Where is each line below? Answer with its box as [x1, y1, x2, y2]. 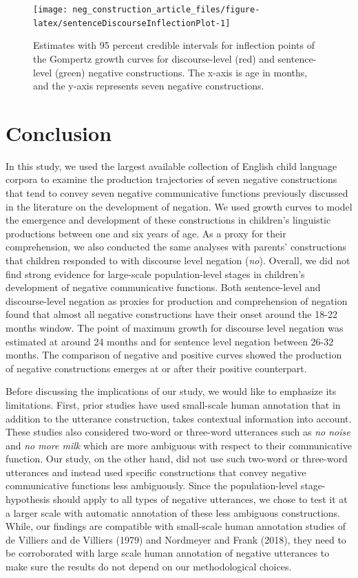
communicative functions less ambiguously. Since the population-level [6, 478, 298, 493]
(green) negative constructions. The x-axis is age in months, [54, 65, 308, 79]
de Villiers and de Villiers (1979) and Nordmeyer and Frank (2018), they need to [6, 532, 346, 546]
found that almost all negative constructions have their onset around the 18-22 [6, 307, 337, 321]
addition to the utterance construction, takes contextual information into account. [6, 411, 352, 425]
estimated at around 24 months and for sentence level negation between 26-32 [6, 334, 334, 348]
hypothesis [6, 492, 50, 506]
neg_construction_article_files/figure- [72, 5, 260, 14]
